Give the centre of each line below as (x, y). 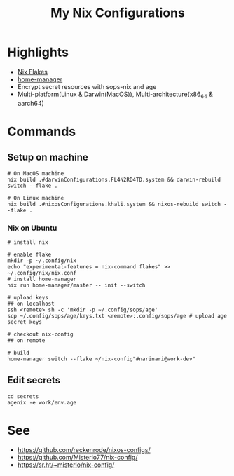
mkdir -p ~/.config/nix (42, 261)
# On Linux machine (36, 198)
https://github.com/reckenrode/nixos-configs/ (84, 449)
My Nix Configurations (118, 13)
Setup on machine (48, 157)
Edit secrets (34, 380)
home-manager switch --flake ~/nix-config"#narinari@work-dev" (102, 359)
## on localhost (31, 304)
